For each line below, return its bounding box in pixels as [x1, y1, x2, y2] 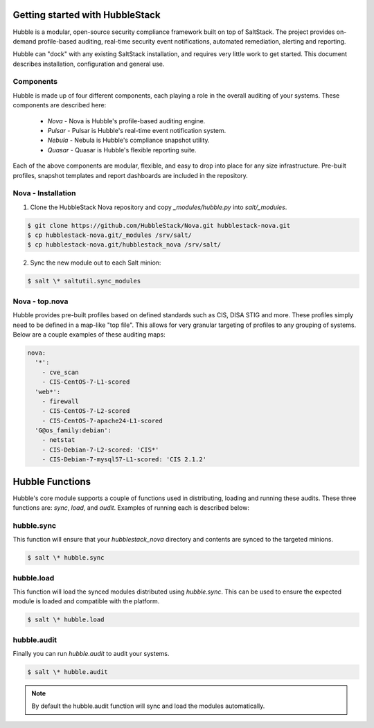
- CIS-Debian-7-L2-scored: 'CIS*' [42, 445, 159, 454]
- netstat [42, 436, 75, 444]
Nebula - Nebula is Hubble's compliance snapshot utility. [47, 136, 211, 145]
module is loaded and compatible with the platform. [12, 597, 160, 605]
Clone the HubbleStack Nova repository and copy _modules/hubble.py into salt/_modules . [30, 203, 287, 211]
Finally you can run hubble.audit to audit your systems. [12, 650, 170, 658]
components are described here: [12, 101, 107, 109]
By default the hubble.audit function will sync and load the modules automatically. [31, 702, 265, 710]
